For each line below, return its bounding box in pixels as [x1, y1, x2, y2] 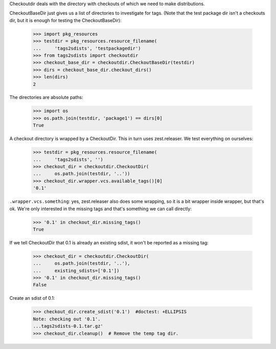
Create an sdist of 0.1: [9, 295, 55, 301]
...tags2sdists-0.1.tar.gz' [33, 323, 103, 329]
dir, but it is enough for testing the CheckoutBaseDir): [9, 17, 122, 23]
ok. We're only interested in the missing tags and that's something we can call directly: [9, 206, 192, 212]
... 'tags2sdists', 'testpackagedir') [33, 45, 141, 51]
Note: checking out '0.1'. [33, 316, 101, 322]
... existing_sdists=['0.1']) [33, 268, 120, 274]
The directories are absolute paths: [9, 94, 83, 100]
